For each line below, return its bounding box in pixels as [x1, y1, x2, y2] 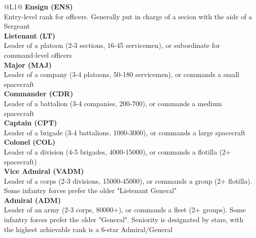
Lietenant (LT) [4, 30, 56, 40]
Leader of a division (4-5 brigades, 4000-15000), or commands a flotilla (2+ [4, 146, 231, 157]
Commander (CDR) [4, 88, 73, 99]
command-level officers [4, 49, 72, 60]
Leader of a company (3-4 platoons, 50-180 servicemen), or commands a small [4, 69, 239, 79]
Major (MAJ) [4, 59, 52, 70]
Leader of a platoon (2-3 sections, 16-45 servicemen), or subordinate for [4, 40, 220, 50]
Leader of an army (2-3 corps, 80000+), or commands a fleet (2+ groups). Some [4, 204, 246, 215]
